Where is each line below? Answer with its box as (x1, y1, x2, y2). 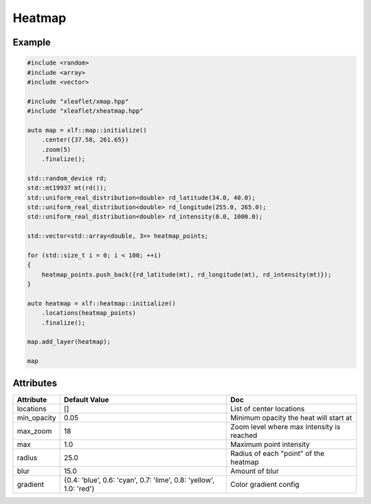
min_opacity (16, 413, 56, 422)
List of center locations (230, 404, 305, 413)
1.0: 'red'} (63, 483, 95, 493)
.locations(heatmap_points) (41, 309, 137, 317)
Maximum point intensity (230, 439, 311, 449)
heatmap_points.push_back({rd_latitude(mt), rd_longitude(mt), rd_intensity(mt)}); (41, 270, 332, 278)
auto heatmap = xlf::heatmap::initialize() (27, 299, 177, 307)
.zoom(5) (41, 145, 71, 153)
